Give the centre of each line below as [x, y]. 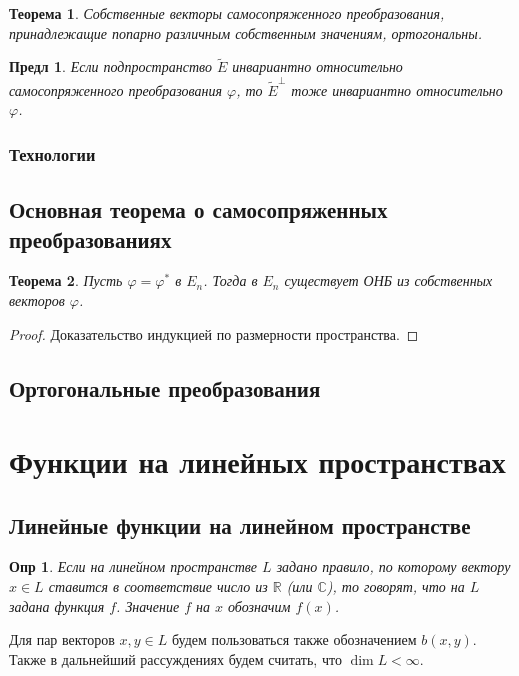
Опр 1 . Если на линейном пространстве [133, 566]
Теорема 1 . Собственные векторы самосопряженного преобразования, [227, 13]
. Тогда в [230, 280]
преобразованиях [90, 238]
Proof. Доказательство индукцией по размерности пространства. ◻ [214, 333]
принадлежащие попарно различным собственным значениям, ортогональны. [246, 32]
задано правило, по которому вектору [393, 566]
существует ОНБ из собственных [388, 280]
